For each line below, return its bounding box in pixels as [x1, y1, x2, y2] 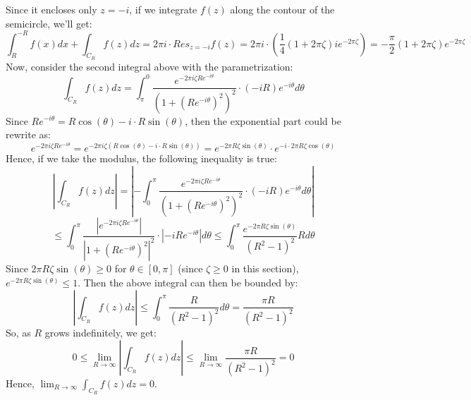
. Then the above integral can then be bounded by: [78, 274, 298, 289]
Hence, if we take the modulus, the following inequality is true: [6, 151, 277, 166]
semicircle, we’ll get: [6, 16, 92, 30]
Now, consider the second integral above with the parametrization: [6, 59, 293, 73]
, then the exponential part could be [185, 113, 341, 128]
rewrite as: [6, 127, 51, 142]
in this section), [231, 261, 299, 276]
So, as [6, 325, 31, 340]
